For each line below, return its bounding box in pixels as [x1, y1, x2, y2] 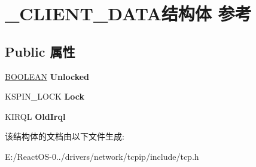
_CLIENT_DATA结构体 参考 [5, 1, 252, 26]
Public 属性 [5, 42, 75, 60]
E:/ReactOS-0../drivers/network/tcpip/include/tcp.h [5, 150, 199, 162]
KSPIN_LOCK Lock [5, 90, 84, 103]
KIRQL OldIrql [5, 110, 66, 122]
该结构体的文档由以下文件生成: [5, 130, 124, 143]
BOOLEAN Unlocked [5, 70, 90, 82]
